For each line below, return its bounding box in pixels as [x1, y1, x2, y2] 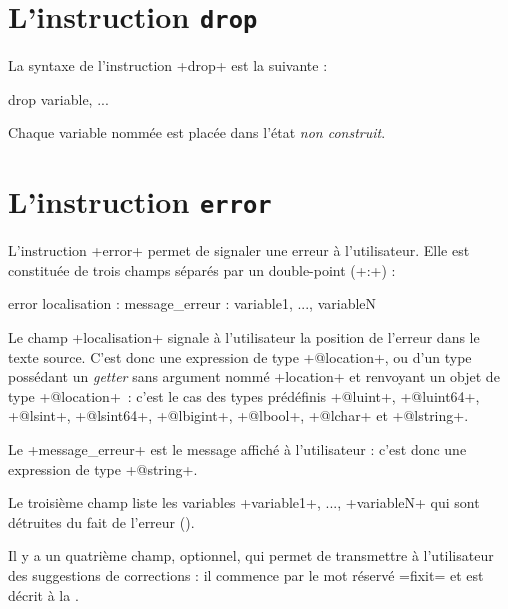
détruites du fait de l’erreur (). [8, 511, 195, 532]
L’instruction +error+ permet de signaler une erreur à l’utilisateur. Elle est [8, 240, 470, 261]
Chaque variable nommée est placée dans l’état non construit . [8, 122, 386, 143]
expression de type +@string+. [8, 458, 198, 479]
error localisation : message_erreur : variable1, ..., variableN [8, 293, 377, 314]
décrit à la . [8, 584, 79, 605]
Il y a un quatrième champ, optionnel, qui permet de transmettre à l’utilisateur [8, 545, 494, 566]
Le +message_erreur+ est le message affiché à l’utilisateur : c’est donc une [8, 439, 467, 460]
